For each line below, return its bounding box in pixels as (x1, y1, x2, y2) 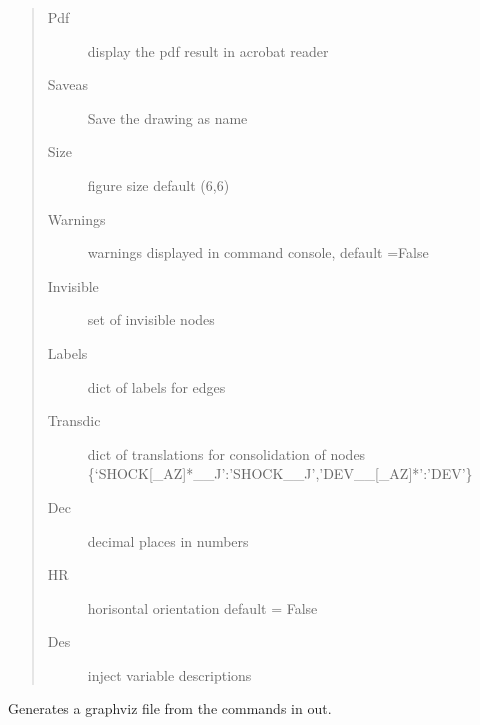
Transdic (47, 410, 101, 431)
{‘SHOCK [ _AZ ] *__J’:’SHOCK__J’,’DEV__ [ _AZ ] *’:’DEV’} (87, 463, 473, 484)
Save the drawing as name (87, 107, 248, 128)
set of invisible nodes (87, 309, 215, 330)
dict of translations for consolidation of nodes (87, 443, 366, 464)
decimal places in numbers (87, 530, 249, 551)
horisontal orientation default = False (87, 597, 318, 618)
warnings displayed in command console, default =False (87, 242, 429, 263)
